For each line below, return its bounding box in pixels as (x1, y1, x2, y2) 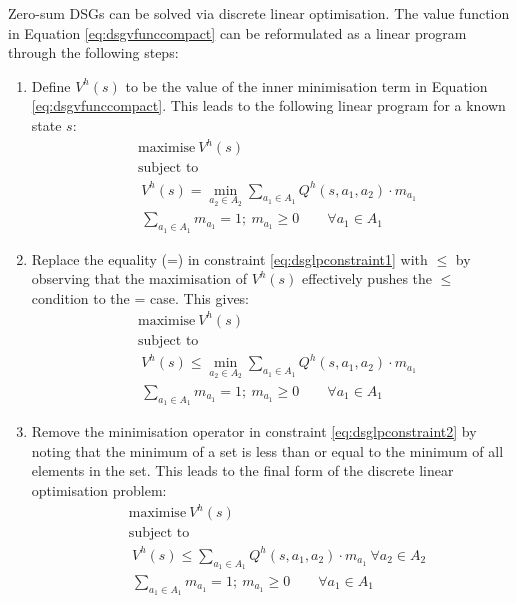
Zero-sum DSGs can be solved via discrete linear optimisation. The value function (8, 3, 510, 23)
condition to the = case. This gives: (31, 287, 250, 308)
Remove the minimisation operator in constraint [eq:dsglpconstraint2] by (31, 421, 477, 442)
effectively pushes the (302, 268, 433, 289)
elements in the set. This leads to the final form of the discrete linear (31, 460, 454, 481)
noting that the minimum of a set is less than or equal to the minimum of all (31, 440, 504, 461)
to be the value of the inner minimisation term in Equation (125, 75, 488, 96)
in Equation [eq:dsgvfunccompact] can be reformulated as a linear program (8, 22, 467, 43)
